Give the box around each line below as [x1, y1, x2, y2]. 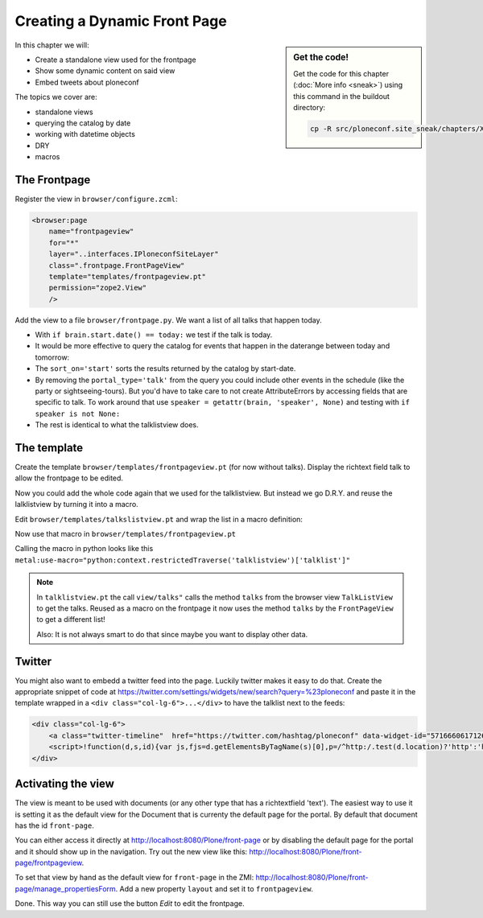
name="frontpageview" [48, 227, 134, 237]
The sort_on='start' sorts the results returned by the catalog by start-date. [35, 364, 296, 373]
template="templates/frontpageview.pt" [48, 272, 207, 281]
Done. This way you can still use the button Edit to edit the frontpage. [14, 899, 245, 908]
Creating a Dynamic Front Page [14, 12, 227, 30]
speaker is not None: [35, 409, 121, 418]
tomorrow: [35, 352, 70, 362]
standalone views [35, 107, 93, 117]
